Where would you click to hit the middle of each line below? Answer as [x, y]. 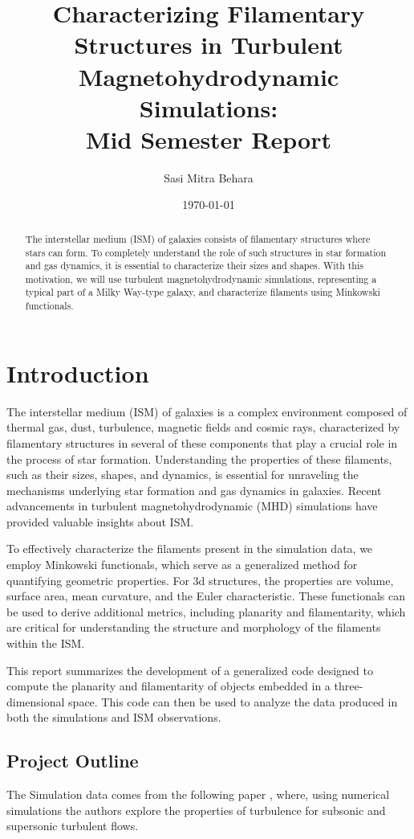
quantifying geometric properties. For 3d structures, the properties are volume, [200, 580]
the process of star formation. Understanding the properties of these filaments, [199, 458]
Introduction [78, 372]
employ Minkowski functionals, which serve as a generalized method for [182, 565]
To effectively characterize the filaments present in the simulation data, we [190, 548]
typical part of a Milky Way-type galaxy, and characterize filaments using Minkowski [203, 292]
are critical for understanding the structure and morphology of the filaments [194, 627]
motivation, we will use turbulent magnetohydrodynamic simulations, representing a [201, 278]
